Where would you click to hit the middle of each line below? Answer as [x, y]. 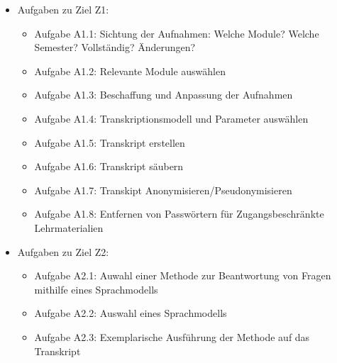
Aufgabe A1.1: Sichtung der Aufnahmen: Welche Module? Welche [177, 33]
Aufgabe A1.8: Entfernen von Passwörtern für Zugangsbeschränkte [179, 214]
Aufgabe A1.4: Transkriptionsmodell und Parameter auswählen [171, 118]
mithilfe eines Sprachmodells [96, 289]
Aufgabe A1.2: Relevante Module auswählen [130, 71]
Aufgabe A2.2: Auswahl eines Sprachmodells [131, 313]
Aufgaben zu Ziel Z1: [63, 9]
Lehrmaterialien [69, 227]
